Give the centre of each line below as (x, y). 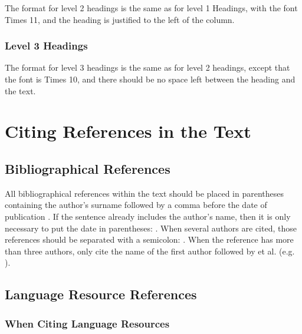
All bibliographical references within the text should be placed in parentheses (144, 193)
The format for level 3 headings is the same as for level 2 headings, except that (147, 67)
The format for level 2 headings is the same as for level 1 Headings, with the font (151, 8)
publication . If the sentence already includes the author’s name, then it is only (148, 216)
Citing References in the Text (128, 131)
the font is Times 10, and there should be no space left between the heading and (150, 79)
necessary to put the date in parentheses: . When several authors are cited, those (151, 228)
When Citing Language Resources (87, 323)
